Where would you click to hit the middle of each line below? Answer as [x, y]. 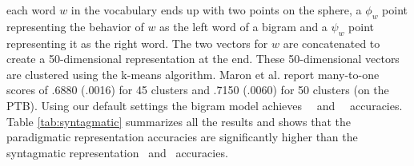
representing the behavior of [75, 26]
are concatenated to [332, 43]
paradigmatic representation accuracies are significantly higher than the [182, 137]
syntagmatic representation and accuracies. [117, 152]
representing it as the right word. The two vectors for [137, 43]
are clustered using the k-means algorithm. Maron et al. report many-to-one [193, 74]
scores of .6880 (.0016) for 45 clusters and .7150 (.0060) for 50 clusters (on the [198, 90]
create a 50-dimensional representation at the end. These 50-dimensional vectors [203, 59]
